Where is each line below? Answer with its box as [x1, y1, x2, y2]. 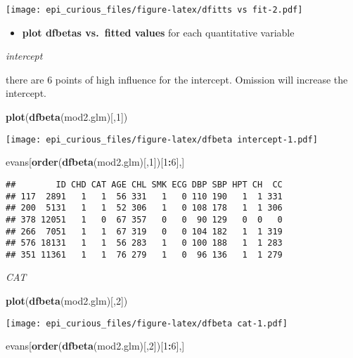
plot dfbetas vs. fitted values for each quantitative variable [22, 25, 295, 39]
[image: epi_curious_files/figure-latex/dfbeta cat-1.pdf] [6, 318, 288, 329]
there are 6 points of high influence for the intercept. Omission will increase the [6, 72, 348, 86]
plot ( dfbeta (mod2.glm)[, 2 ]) [6, 293, 128, 308]
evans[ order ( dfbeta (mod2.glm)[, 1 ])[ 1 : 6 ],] [6, 154, 185, 169]
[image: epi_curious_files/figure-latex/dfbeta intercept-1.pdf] [6, 134, 318, 145]
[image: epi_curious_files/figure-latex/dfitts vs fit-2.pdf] [6, 5, 303, 15]
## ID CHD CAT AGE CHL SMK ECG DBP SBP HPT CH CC [6, 179, 283, 190]
